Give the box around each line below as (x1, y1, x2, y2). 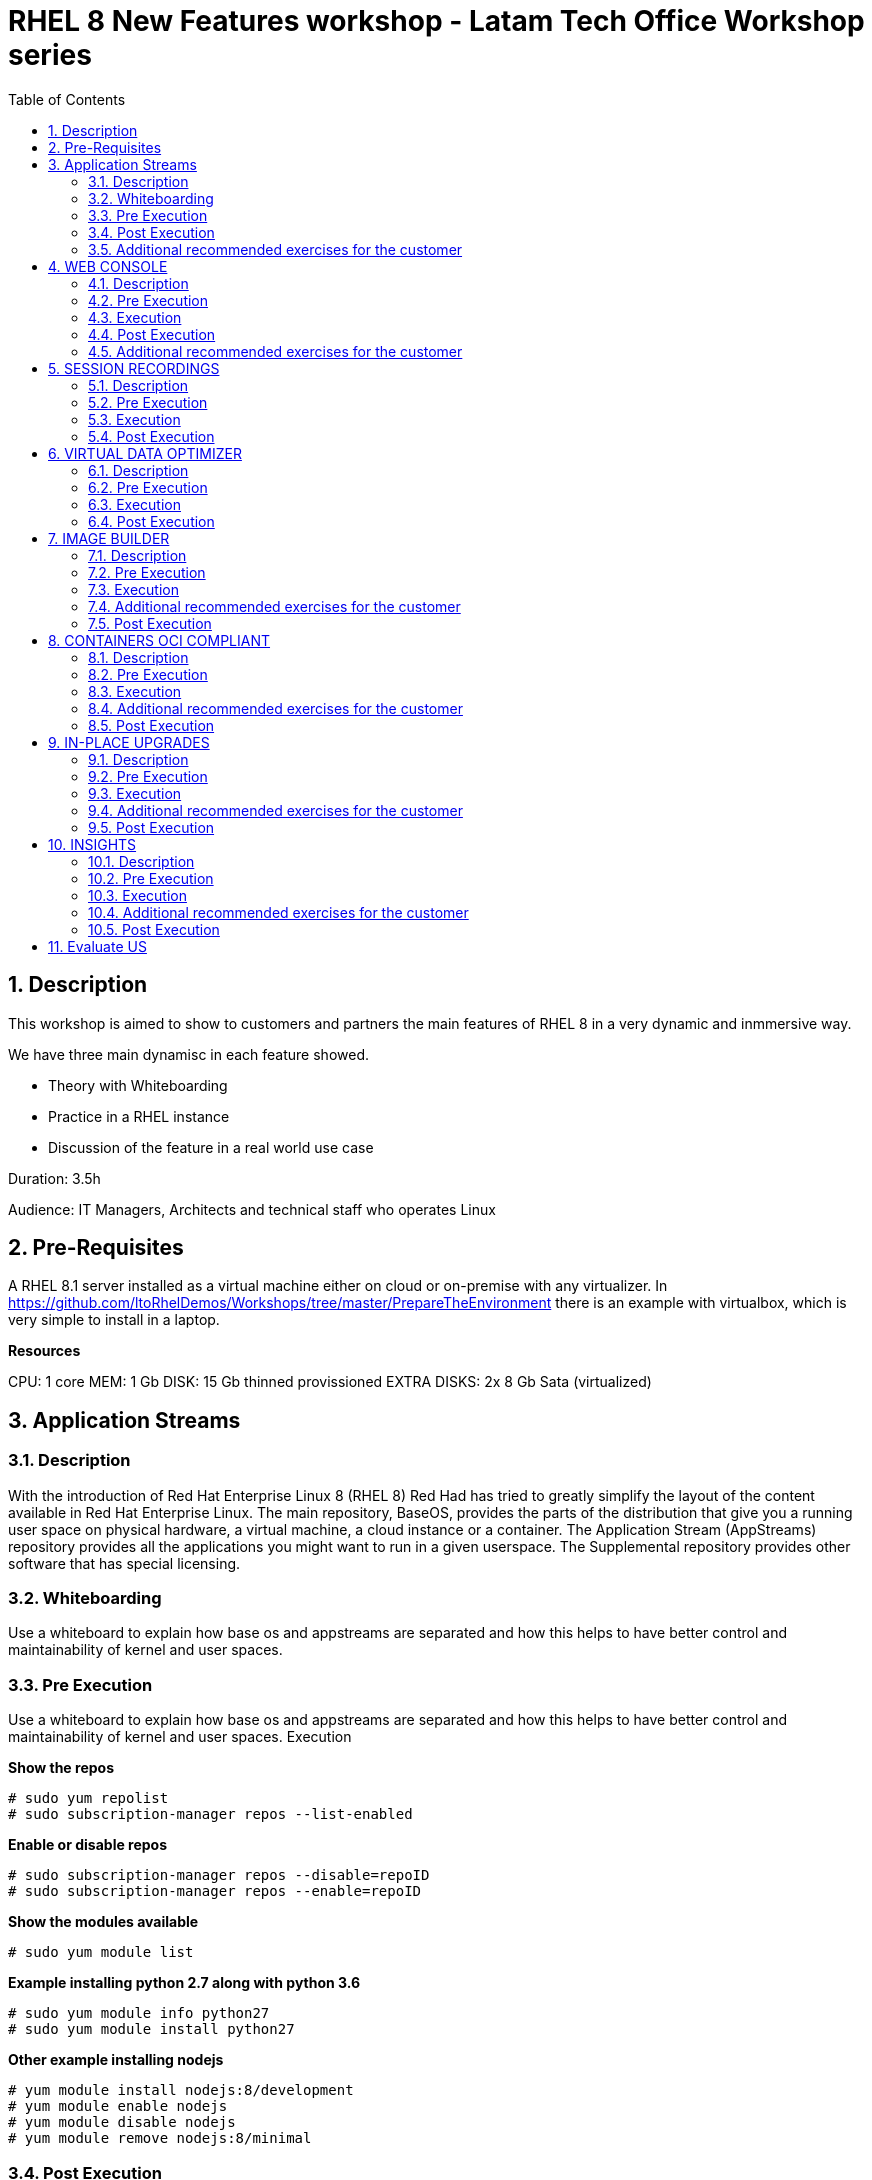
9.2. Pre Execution (88, 767, 208, 785)
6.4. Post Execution (88, 512, 215, 530)
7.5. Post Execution (88, 614, 212, 632)
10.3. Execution (88, 886, 187, 904)
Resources (8, 1342, 81, 1360)
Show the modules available (8, 1913, 199, 1931)
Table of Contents (8, 90, 126, 108)
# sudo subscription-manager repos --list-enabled (8, 1806, 413, 1823)
